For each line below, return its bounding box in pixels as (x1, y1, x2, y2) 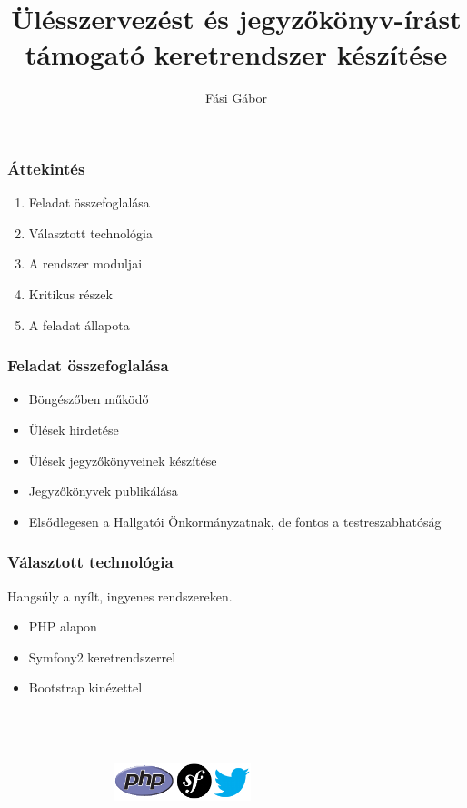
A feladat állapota (28, 315, 130, 334)
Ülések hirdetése (28, 419, 119, 439)
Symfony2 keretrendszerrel (28, 647, 176, 666)
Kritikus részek (28, 284, 113, 303)
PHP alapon (28, 617, 97, 636)
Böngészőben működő (28, 389, 149, 409)
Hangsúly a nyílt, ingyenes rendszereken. (7, 586, 233, 605)
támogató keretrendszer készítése (25, 35, 448, 73)
